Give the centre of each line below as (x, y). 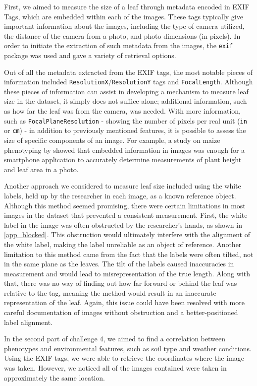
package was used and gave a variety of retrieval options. (90, 55)
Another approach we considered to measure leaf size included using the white (123, 186)
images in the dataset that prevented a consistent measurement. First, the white (126, 215)
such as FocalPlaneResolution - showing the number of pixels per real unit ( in (126, 120)
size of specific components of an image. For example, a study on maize (112, 140)
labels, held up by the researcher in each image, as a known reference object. (120, 195)
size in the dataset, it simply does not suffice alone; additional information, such (126, 101)
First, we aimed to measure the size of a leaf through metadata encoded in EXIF (127, 6)
